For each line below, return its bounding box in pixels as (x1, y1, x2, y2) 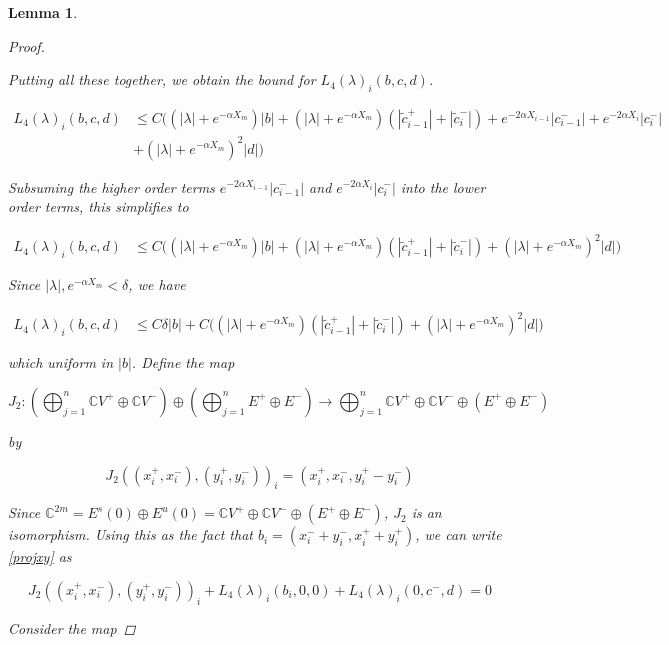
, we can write (415, 524, 502, 545)
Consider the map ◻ (8, 617, 136, 638)
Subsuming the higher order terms (8, 176, 215, 197)
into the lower (400, 176, 486, 197)
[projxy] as (8, 546, 72, 567)
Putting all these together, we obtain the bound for (8, 69, 316, 90)
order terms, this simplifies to (8, 196, 189, 217)
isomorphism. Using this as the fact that (8, 524, 253, 545)
